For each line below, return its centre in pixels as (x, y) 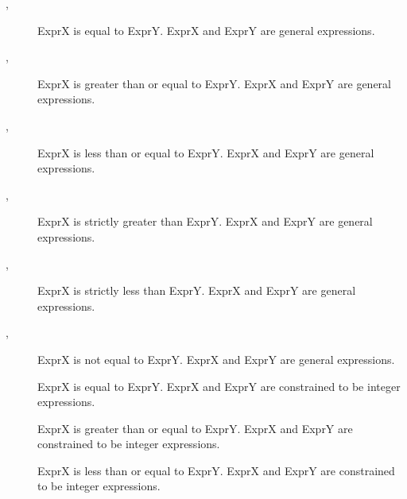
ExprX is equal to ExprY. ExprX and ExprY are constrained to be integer (219, 386)
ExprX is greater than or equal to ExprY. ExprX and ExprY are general (214, 83)
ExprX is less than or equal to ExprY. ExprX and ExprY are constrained (216, 470)
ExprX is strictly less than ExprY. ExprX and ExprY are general (197, 290)
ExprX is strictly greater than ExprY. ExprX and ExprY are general (205, 221)
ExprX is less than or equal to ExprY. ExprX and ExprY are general (206, 152)
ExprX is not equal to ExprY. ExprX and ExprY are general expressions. (216, 359)
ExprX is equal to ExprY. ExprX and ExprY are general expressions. (206, 30)
